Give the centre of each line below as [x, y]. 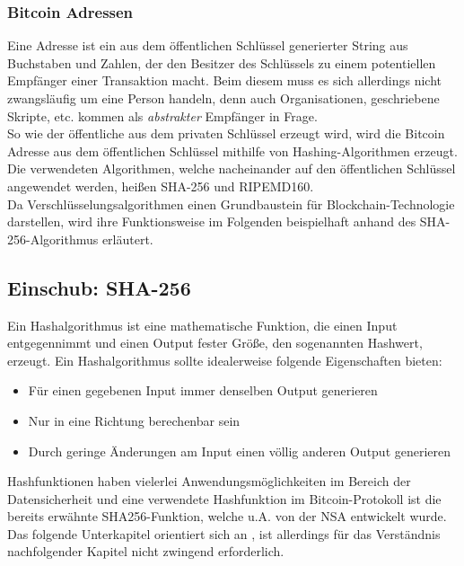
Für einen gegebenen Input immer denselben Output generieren [203, 390]
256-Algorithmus [53, 239]
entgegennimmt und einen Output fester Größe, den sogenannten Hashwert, [215, 343]
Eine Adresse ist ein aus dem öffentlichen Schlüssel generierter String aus [208, 45]
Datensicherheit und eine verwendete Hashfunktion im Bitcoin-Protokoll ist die [224, 498]
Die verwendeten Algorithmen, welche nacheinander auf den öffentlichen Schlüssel [232, 168]
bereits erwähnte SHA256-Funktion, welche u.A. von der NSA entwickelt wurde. [227, 516]
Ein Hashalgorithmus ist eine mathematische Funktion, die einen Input [202, 325]
